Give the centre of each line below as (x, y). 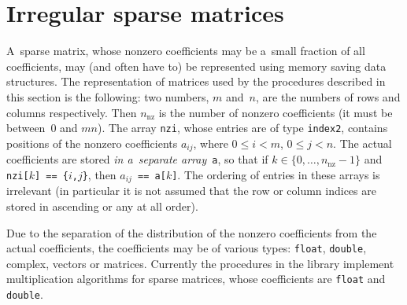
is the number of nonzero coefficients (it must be (276, 112)
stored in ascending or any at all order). (102, 206)
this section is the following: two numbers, (108, 96)
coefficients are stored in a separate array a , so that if (137, 159)
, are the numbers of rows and (328, 96)
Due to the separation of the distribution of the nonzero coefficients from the (192, 232)
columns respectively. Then (72, 112)
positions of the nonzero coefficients (92, 143)
